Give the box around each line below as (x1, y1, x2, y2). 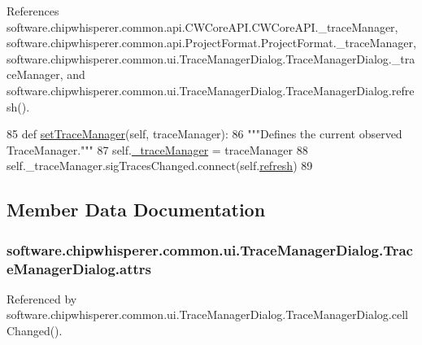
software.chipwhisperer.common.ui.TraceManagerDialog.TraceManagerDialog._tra (7, 50, 415, 67)
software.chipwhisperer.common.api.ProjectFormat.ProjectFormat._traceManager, (7, 34, 416, 51)
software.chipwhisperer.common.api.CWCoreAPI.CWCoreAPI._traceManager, (7, 18, 398, 35)
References (7, 2, 59, 19)
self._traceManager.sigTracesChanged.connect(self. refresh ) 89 (7, 157, 313, 174)
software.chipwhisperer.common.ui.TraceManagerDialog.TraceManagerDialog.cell (7, 306, 408, 323)
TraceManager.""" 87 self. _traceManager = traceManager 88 (7, 141, 308, 158)
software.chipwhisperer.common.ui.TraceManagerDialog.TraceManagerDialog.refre (7, 81, 415, 98)
